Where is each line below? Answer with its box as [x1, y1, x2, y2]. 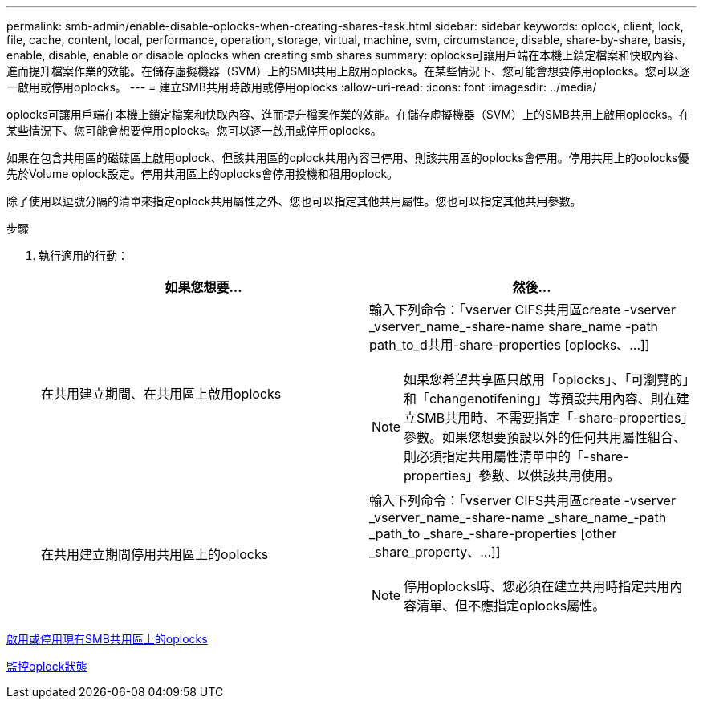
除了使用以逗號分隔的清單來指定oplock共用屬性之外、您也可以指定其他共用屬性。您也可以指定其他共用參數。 [6, 194, 582, 208]
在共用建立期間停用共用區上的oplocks [41, 546, 269, 562]
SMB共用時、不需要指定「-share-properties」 [417, 410, 688, 426]
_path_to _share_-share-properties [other [369, 525, 617, 541]
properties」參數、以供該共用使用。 [404, 468, 620, 484]
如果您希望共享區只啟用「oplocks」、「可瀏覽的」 [404, 371, 689, 387]
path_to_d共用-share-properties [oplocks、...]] [369, 337, 650, 353]
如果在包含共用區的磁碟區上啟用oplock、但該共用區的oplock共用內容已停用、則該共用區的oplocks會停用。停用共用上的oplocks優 [6, 151, 689, 164]
